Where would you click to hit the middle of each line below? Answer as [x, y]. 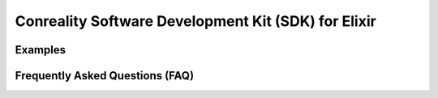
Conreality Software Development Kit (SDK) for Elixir [195, 21]
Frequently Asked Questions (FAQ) [105, 76]
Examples [41, 50]
